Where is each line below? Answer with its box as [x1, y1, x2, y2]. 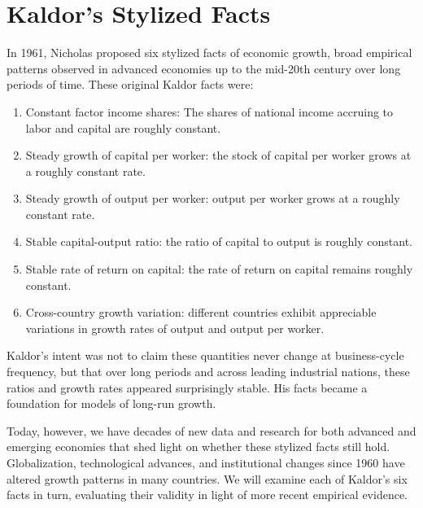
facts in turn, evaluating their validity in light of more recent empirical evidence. [7, 486, 408, 503]
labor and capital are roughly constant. [25, 119, 221, 136]
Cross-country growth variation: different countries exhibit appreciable [25, 304, 377, 321]
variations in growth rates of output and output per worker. [25, 319, 325, 336]
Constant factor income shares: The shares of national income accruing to [25, 103, 394, 120]
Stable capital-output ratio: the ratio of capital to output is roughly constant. [25, 233, 412, 250]
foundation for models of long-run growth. [7, 395, 216, 412]
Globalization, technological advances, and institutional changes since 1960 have [7, 454, 405, 471]
